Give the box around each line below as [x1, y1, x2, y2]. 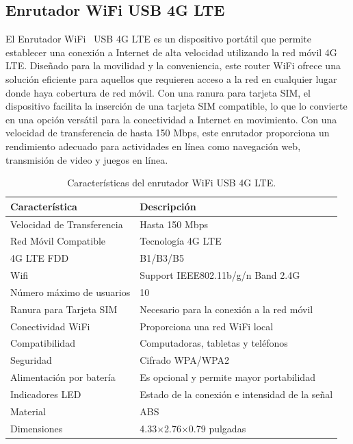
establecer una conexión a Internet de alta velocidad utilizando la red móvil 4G [5, 45, 337, 59]
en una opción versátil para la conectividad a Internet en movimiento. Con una [5, 112, 337, 126]
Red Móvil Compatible [10, 234, 106, 248]
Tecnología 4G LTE [140, 234, 222, 248]
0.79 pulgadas [188, 421, 246, 435]
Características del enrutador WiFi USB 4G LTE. [67, 175, 276, 190]
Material [10, 404, 46, 418]
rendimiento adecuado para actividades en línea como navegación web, [5, 138, 301, 153]
